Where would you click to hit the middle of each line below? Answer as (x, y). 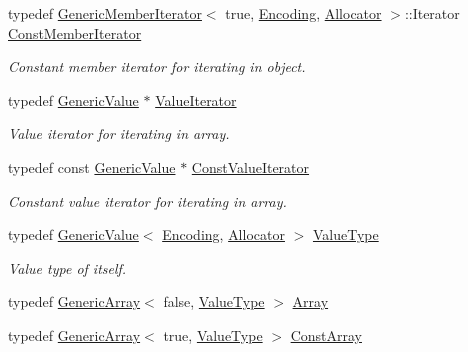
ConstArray (326, 334)
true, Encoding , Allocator (303, 13)
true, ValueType (213, 334)
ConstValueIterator (250, 166)
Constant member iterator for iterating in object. (157, 66)
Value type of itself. (67, 267)
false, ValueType (214, 301)
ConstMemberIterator (75, 32)
